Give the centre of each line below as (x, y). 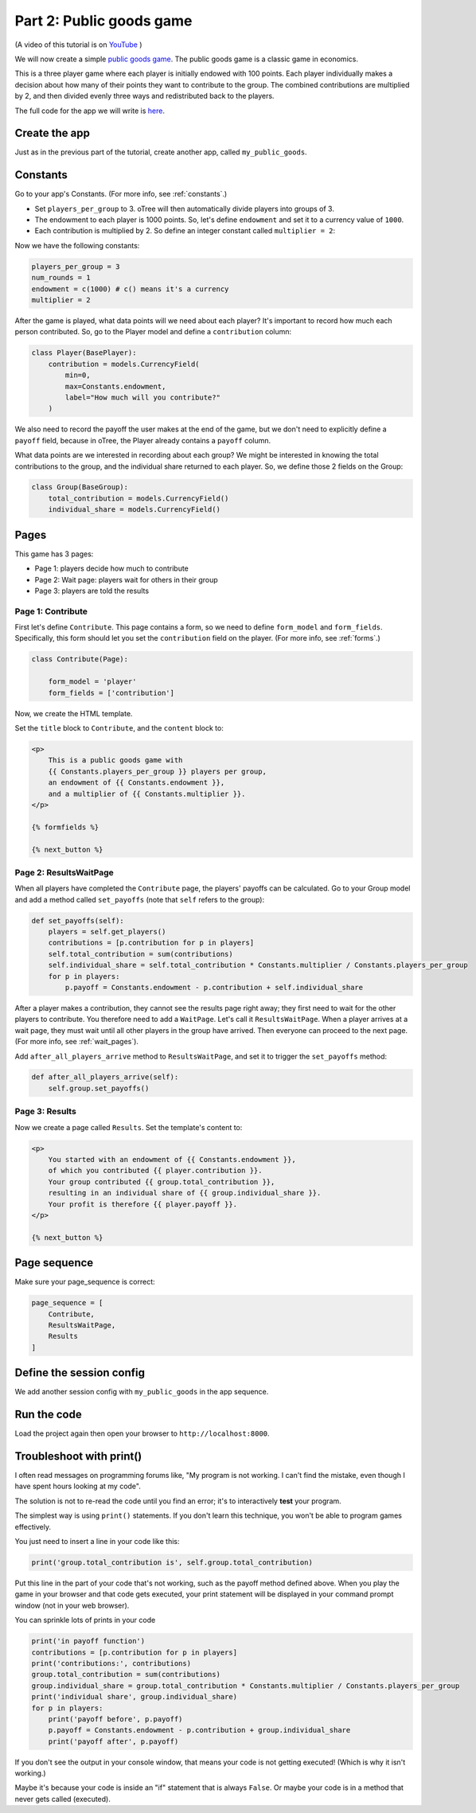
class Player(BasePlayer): (84, 353)
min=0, (78, 375)
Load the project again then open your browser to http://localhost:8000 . (142, 1433)
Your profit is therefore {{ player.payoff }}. (143, 1204)
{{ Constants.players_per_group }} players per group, (157, 771)
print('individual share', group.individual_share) (135, 1697)
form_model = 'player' (92, 682)
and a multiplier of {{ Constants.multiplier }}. (147, 793)
